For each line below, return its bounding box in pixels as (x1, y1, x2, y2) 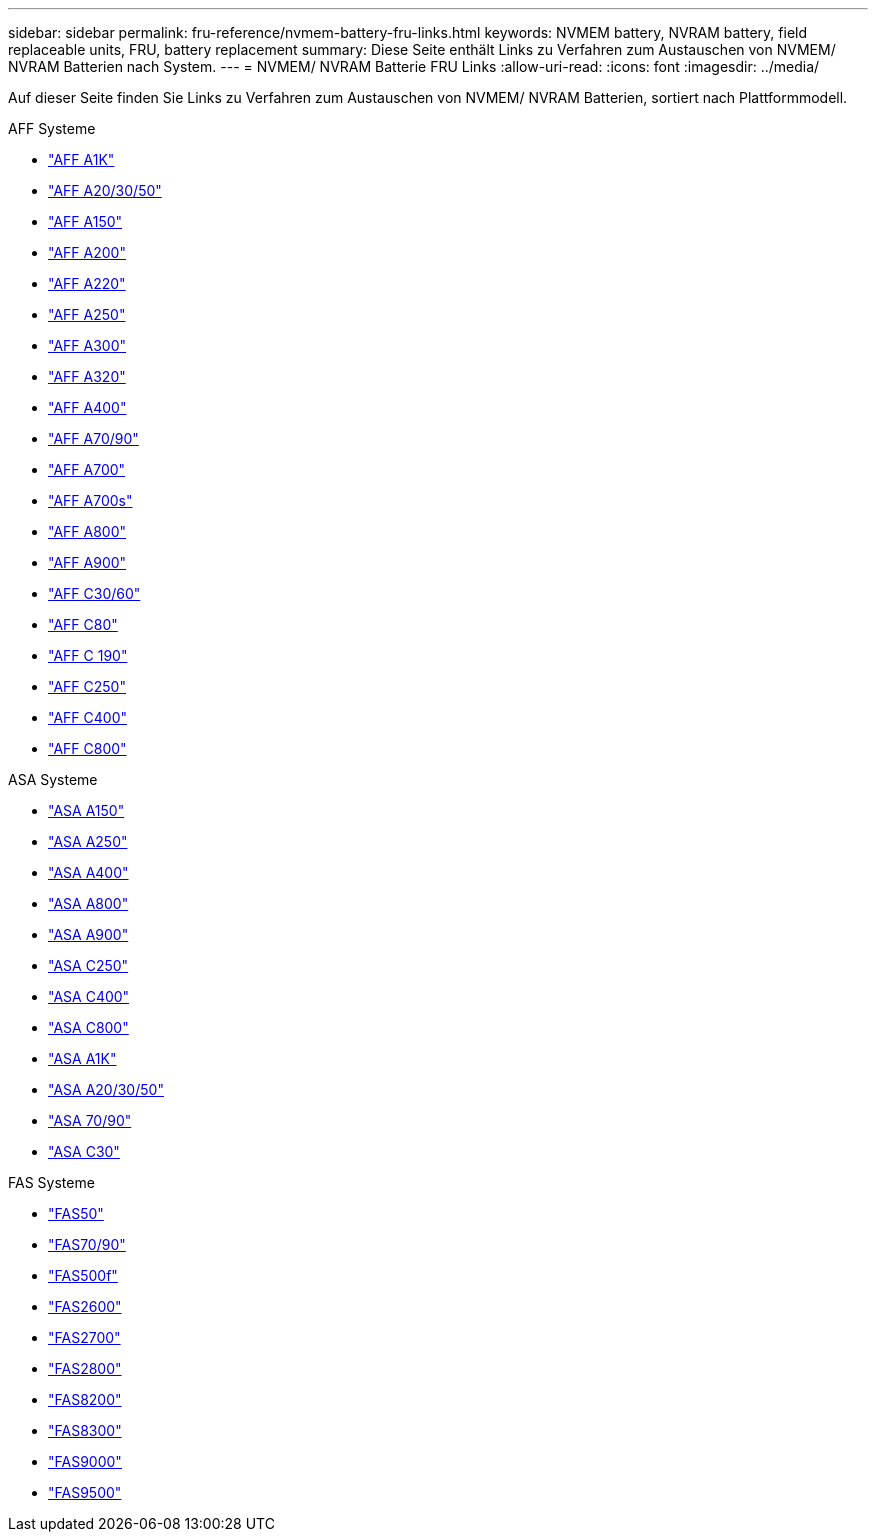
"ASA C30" (48, 1143, 120, 1160)
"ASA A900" (48, 926, 129, 943)
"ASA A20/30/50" (48, 1081, 164, 1098)
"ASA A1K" (48, 1050, 117, 1067)
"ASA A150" (48, 802, 125, 819)
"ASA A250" (48, 833, 128, 850)
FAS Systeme (8, 1174, 95, 1191)
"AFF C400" (48, 709, 127, 726)
